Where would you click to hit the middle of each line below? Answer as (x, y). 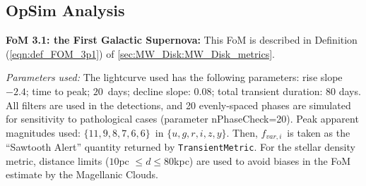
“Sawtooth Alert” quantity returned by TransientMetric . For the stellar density (181, 147)
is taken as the (319, 132)
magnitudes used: (43, 132)
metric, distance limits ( (58, 160)
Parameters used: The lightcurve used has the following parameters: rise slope (174, 77)
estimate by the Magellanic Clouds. (82, 174)
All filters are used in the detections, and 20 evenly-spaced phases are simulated (178, 105)
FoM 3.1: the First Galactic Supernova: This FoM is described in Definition (182, 40)
